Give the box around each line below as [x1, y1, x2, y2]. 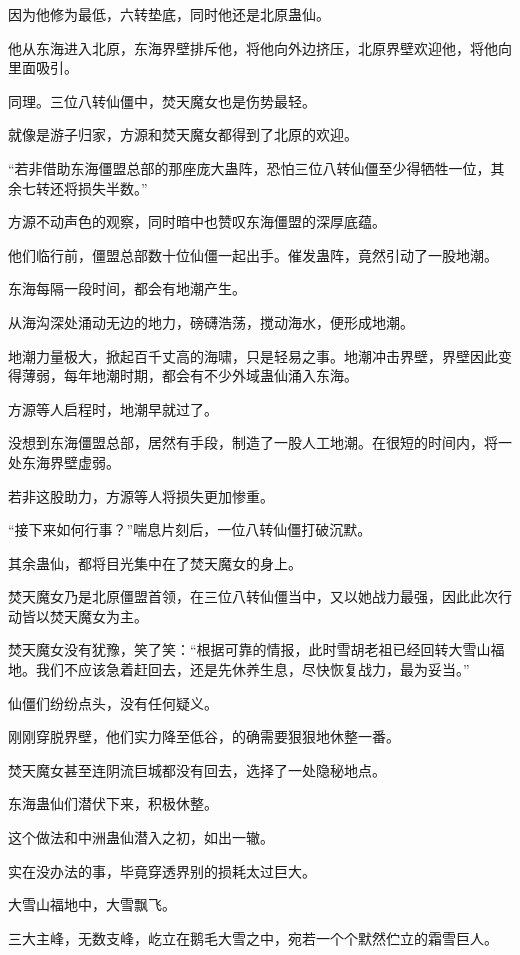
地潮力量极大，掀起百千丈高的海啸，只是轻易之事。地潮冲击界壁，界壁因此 [8, 345, 498, 366]
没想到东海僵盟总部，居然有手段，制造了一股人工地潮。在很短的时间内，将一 [8, 432, 512, 453]
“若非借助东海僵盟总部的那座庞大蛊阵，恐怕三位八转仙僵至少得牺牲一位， [8, 157, 491, 178]
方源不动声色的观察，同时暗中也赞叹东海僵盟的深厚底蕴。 [8, 211, 386, 232]
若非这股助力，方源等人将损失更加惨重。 [8, 485, 274, 506]
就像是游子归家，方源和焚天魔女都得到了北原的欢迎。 [8, 124, 358, 145]
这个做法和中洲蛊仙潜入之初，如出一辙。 [8, 827, 274, 848]
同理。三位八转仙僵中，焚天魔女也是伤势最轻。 [8, 90, 316, 111]
